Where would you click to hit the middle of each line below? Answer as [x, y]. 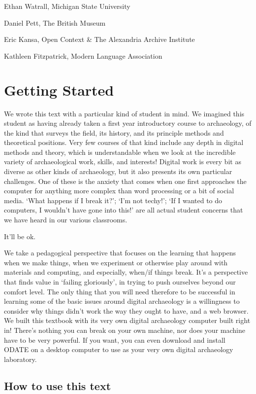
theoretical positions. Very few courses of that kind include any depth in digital [124, 142]
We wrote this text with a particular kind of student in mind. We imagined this [124, 113]
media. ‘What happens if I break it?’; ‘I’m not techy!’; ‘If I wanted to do [113, 200]
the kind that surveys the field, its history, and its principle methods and [114, 132]
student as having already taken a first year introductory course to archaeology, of [128, 123]
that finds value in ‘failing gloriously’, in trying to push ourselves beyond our [120, 282]
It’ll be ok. [20, 236]
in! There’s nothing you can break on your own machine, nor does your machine [125, 330]
